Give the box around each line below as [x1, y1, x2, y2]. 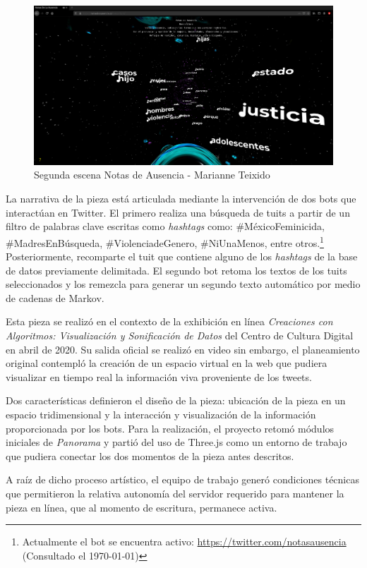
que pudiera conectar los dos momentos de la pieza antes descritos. [6, 448, 294, 463]
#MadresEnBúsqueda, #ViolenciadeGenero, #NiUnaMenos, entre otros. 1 [6, 233, 324, 250]
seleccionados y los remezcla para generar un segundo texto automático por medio [6, 277, 361, 291]
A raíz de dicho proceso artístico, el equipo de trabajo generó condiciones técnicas [6, 472, 359, 487]
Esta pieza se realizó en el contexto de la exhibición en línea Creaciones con [6, 314, 333, 329]
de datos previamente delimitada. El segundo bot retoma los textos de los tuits [6, 262, 347, 277]
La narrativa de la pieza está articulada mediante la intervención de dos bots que [6, 191, 356, 206]
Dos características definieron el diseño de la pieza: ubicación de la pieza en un [6, 393, 346, 408]
